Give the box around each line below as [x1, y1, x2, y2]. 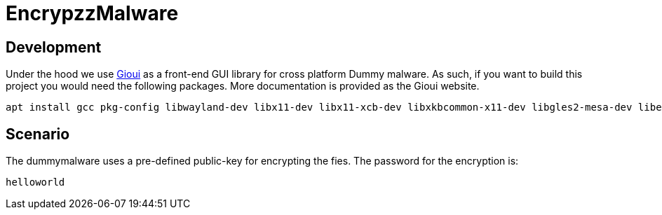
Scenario [6, 125, 70, 143]
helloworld [6, 176, 65, 188]
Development [6, 38, 102, 56]
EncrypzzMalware [6, 1, 179, 25]
